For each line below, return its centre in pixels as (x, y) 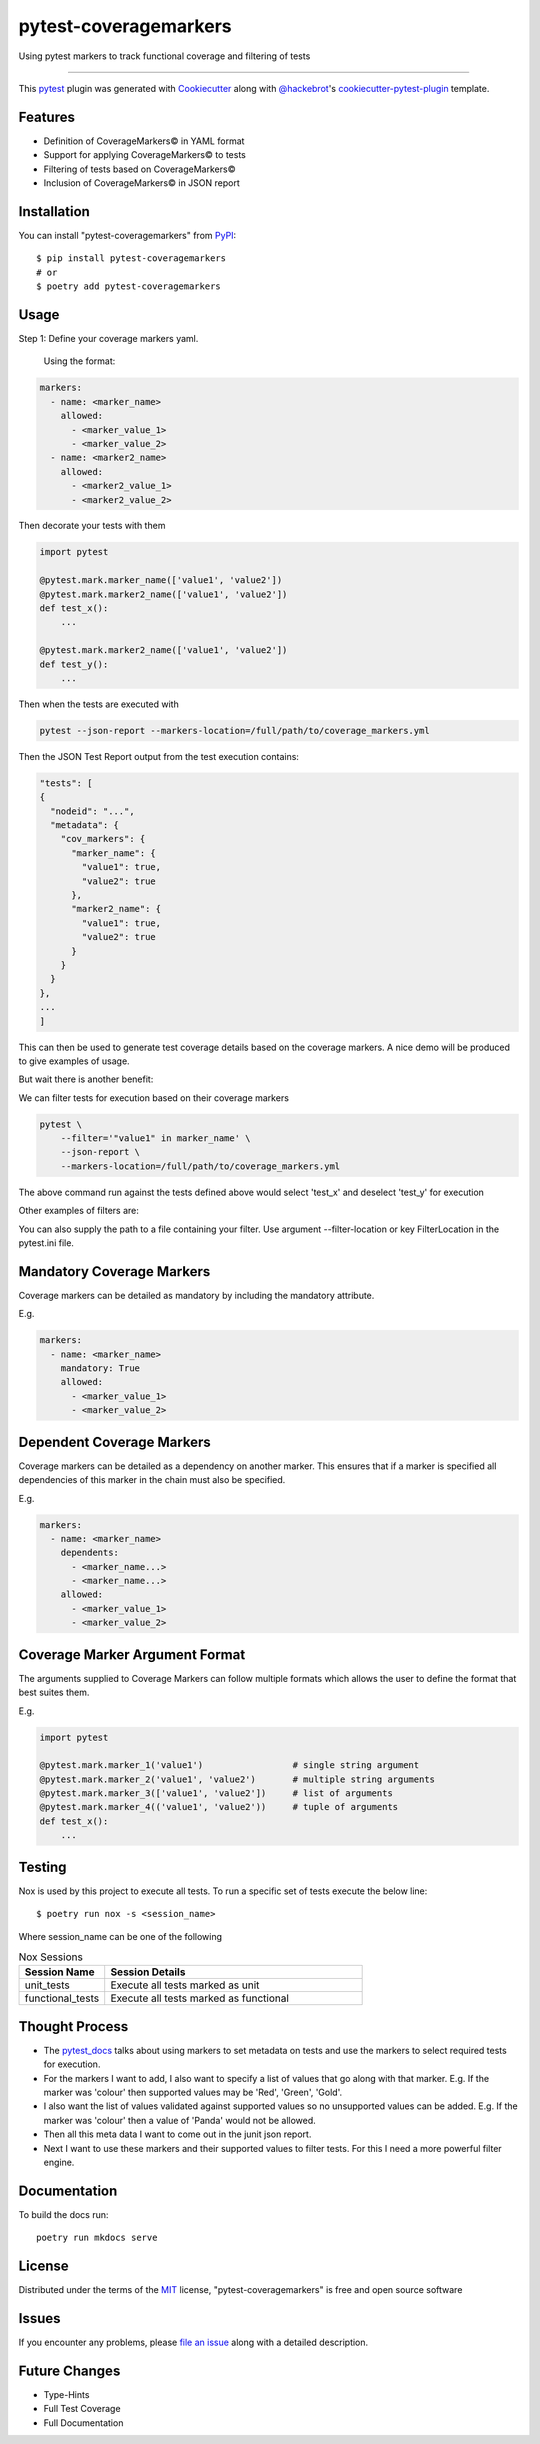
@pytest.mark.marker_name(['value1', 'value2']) (161, 580)
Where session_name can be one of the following (120, 1936)
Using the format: (79, 361)
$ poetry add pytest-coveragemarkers (129, 286)
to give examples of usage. (74, 1061)
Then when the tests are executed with (98, 704)
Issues (39, 2318)
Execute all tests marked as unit (185, 1985)
